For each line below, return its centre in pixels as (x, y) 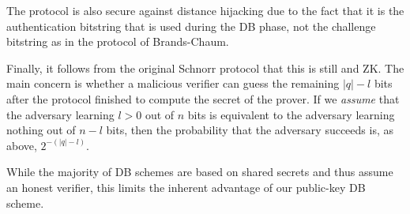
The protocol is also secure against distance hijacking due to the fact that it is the (205, 10)
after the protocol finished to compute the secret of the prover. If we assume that (203, 98)
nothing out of (41, 130)
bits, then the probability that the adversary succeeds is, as (250, 130)
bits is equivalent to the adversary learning (291, 114)
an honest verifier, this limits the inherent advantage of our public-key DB (186, 187)
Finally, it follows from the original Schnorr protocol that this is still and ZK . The (205, 68)
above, (22, 145)
